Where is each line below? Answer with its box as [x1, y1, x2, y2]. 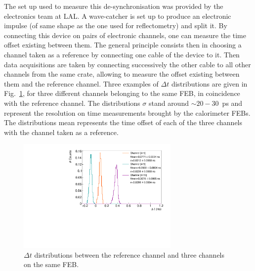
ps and [222, 97, 243, 108]
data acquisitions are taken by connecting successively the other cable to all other [4, 59, 251, 69]
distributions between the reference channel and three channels [34, 249, 225, 260]
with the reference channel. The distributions [4, 97, 140, 108]
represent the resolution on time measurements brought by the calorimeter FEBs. [4, 107, 251, 118]
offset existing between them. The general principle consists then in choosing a [4, 40, 242, 50]
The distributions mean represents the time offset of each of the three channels [4, 117, 243, 128]
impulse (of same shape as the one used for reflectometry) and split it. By [4, 20, 227, 31]
